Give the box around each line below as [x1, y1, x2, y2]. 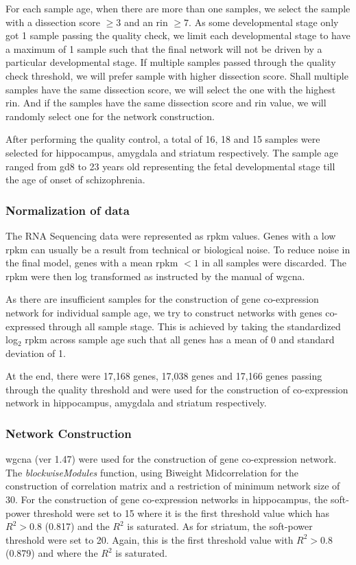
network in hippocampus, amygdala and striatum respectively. [5, 395, 267, 410]
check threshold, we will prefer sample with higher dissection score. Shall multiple [5, 68, 348, 82]
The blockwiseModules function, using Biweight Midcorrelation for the [5, 465, 298, 479]
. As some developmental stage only [189, 14, 339, 29]
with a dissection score [5, 14, 100, 29]
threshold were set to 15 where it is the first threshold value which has [33, 505, 329, 520]
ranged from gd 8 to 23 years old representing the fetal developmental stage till [5, 159, 335, 173]
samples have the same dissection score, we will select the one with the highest [5, 82, 336, 96]
